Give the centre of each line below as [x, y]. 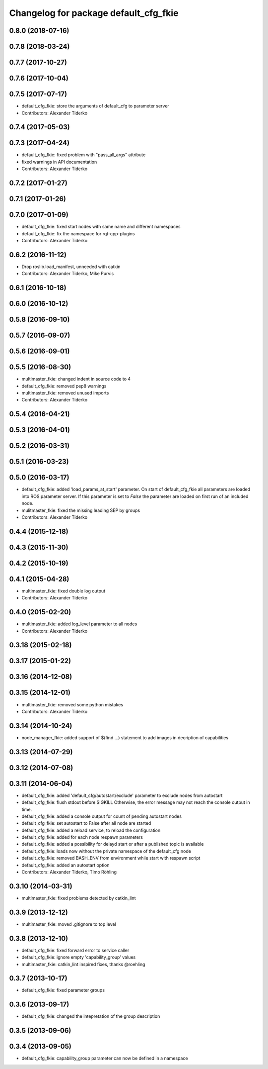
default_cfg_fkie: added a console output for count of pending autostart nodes [102, 816]
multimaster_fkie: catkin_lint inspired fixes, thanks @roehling [83, 964]
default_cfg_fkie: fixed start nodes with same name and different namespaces [101, 227]
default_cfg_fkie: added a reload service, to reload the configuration [91, 830]
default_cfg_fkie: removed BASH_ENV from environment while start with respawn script [111, 858]
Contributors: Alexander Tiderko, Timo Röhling [69, 872]
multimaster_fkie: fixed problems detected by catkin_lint [79, 898]
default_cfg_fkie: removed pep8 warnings [64, 386]
